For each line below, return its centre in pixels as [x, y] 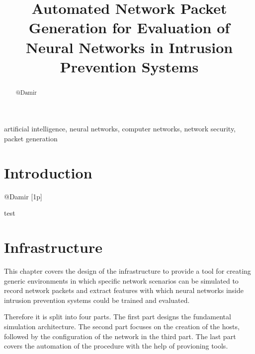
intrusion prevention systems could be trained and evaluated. [97, 300]
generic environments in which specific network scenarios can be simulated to [121, 280]
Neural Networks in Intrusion [129, 47]
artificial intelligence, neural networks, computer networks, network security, [120, 129]
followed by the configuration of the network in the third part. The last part [120, 336]
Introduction [48, 172]
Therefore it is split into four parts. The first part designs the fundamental [118, 317]
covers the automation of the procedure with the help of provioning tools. [116, 346]
